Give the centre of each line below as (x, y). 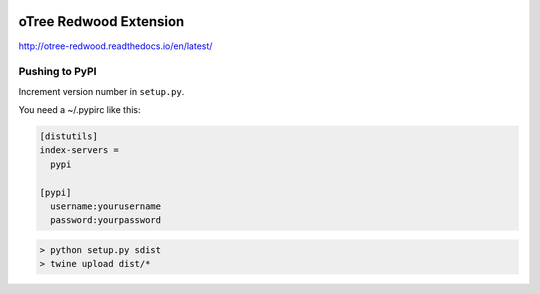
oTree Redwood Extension (101, 21)
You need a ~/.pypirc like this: (79, 110)
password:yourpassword (106, 220)
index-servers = (79, 150)
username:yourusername (106, 206)
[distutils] (69, 136)
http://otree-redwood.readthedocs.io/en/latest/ (115, 46)
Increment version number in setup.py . (101, 91)
